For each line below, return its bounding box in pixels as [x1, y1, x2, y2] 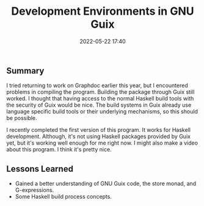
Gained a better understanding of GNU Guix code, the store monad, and [15, 180, 197, 188]
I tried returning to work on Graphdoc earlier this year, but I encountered [6, 82, 188, 90]
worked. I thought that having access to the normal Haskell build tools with [6, 95, 194, 102]
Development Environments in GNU [11, 4, 194, 18]
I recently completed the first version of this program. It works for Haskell [6, 126, 191, 134]
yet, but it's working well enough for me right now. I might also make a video [6, 139, 199, 147]
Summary [6, 66, 45, 76]
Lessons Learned [6, 164, 73, 174]
